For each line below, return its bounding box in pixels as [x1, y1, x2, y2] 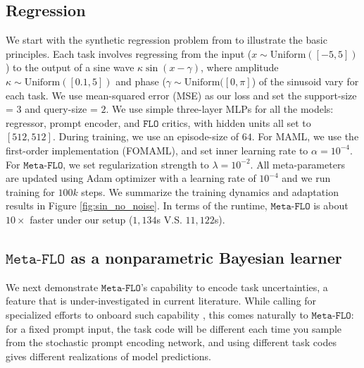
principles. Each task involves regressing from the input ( [6, 46, 252, 61]
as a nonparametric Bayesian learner [70, 246, 342, 268]
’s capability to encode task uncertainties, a [140, 279, 328, 294]
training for [6, 184, 55, 199]
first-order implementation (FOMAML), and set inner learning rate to [6, 142, 308, 157]
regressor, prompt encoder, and [6, 115, 140, 130]
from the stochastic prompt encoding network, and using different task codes [6, 335, 337, 350]
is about [313, 198, 349, 213]
